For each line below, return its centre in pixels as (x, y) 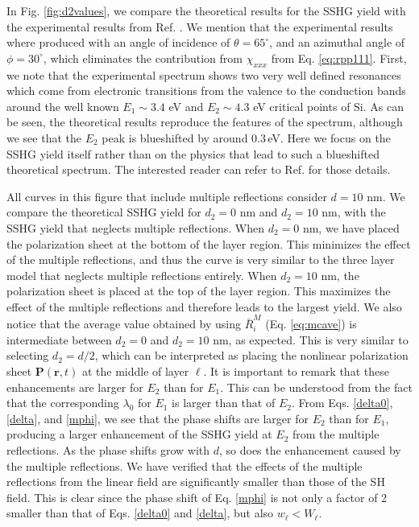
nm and (259, 212)
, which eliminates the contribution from (143, 58)
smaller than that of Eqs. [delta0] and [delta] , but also (140, 513)
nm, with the (354, 212)
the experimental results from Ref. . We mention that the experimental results (200, 26)
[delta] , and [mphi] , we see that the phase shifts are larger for (158, 418)
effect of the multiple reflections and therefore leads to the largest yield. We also (204, 306)
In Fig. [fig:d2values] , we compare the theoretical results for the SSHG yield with (206, 10)
